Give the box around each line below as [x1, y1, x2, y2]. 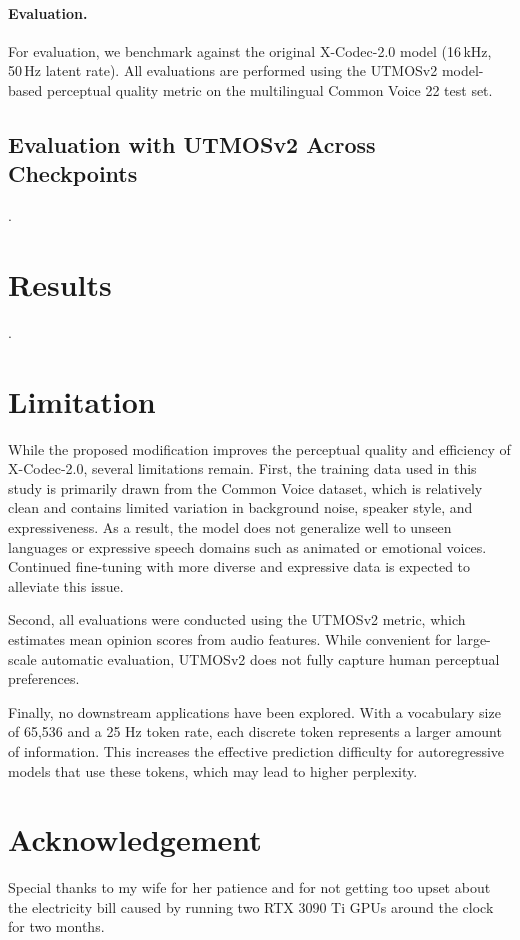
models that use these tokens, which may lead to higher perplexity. [8, 760, 418, 781]
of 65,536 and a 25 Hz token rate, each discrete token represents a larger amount [8, 721, 502, 742]
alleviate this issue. [8, 575, 124, 596]
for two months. [8, 916, 105, 937]
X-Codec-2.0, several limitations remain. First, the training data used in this [8, 458, 477, 479]
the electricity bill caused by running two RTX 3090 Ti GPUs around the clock [8, 896, 494, 917]
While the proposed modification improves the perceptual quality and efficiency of [8, 438, 511, 459]
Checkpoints [8, 158, 138, 189]
